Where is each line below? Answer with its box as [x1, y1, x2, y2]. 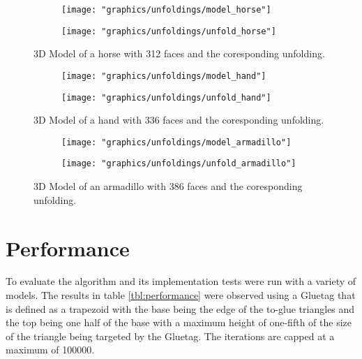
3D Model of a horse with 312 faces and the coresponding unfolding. [33, 46, 325, 61]
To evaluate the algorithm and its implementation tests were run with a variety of [6, 274, 356, 288]
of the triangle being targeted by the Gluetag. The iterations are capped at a [6, 328, 335, 343]
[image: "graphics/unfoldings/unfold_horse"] [61, 26, 276, 36]
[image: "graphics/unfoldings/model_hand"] [61, 71, 266, 81]
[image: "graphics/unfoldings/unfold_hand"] [61, 92, 271, 103]
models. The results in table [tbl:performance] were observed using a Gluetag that [6, 288, 356, 302]
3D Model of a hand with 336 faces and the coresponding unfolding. [33, 112, 324, 127]
